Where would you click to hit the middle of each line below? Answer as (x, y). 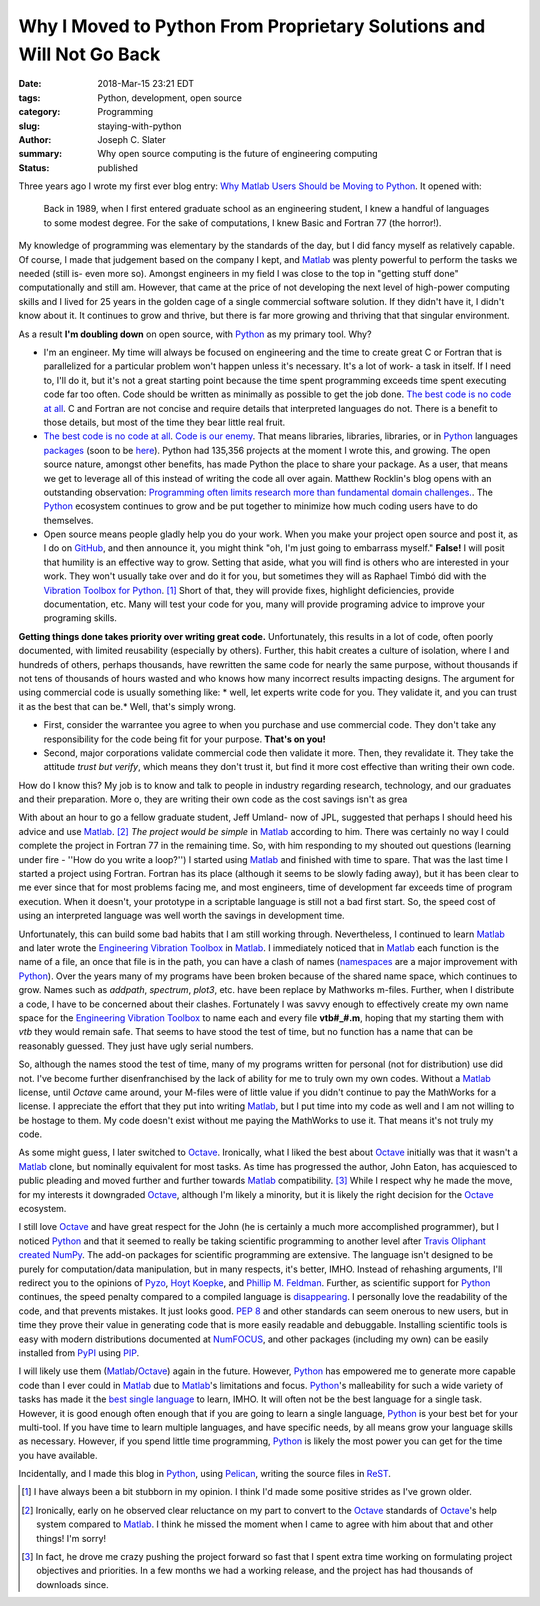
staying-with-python (139, 126)
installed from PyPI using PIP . (79, 1352)
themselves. (68, 520)
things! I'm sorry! (71, 1538)
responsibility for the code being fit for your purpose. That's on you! (185, 739)
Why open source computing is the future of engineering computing (238, 154)
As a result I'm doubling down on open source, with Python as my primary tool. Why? (195, 334)
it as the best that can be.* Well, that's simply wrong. (127, 706)
